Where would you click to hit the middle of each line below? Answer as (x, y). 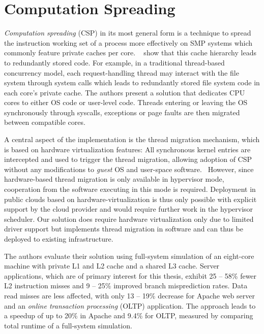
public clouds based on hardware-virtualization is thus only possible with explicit (130, 199)
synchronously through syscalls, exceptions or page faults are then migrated (122, 112)
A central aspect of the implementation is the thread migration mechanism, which (132, 139)
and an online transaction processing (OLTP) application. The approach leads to (130, 305)
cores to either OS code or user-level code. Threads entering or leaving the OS (126, 102)
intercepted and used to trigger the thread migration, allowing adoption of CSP (128, 159)
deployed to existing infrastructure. (59, 239)
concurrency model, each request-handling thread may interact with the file (122, 72)
